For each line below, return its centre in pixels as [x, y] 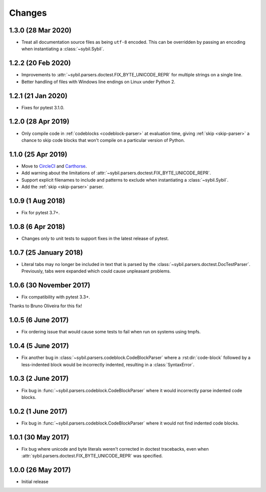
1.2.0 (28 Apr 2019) [39, 121]
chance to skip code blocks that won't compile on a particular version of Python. [103, 140]
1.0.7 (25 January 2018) [46, 252]
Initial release [35, 482]
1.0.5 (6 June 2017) [39, 320]
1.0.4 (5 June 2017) [39, 346]
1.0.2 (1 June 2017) [38, 411]
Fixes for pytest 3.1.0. [43, 107]
